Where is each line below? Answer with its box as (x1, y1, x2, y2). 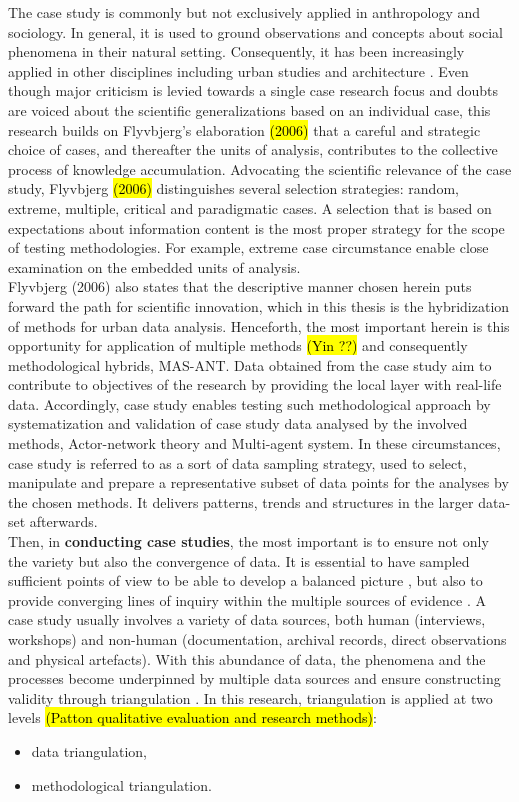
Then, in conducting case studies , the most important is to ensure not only (8, 531, 489, 552)
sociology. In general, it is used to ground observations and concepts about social (8, 21, 503, 42)
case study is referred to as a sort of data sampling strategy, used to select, (8, 452, 467, 473)
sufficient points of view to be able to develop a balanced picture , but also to (8, 570, 483, 591)
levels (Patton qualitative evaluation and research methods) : (8, 707, 377, 728)
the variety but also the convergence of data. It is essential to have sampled (8, 550, 470, 571)
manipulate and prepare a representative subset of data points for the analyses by (8, 472, 509, 493)
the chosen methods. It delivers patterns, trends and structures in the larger (8, 491, 474, 512)
